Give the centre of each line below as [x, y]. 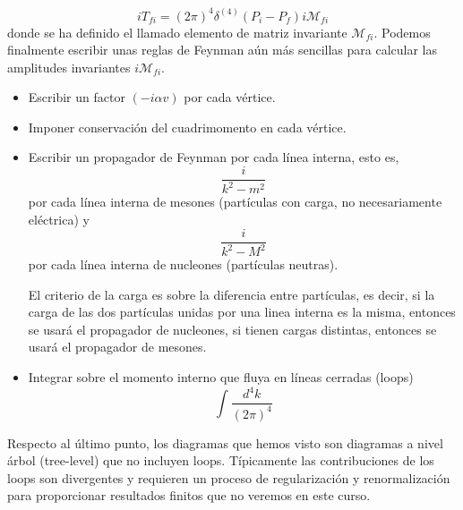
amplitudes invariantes [69, 67]
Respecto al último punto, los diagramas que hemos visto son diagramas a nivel [225, 442]
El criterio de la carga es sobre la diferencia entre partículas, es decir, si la [231, 294]
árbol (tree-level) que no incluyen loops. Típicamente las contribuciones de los [221, 460]
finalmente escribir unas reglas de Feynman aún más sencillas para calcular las [223, 50]
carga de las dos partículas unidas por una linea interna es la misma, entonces [242, 312]
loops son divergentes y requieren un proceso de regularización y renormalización [229, 477]
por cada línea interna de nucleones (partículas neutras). [183, 264]
